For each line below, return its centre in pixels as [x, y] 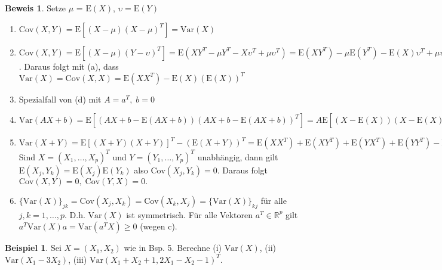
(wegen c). [159, 226]
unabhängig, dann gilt [238, 156]
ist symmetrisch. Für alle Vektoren [189, 214]
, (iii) [78, 259]
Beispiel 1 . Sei [33, 248]
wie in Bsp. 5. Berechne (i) [173, 248]
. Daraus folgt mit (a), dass [69, 66]
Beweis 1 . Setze [36, 8]
